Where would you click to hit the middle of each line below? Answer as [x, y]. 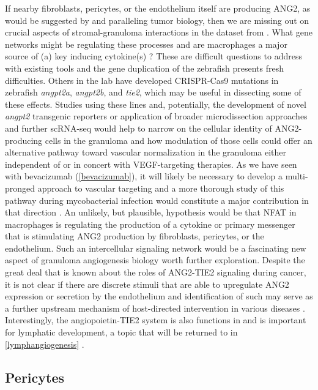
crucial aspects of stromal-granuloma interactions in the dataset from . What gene [159, 32]
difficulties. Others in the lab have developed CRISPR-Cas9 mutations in [142, 80]
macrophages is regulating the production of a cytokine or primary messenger [150, 224]
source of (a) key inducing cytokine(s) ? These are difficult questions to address [153, 56]
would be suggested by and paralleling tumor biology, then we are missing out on [157, 20]
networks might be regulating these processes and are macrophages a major [146, 44]
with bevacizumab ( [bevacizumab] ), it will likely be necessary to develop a [144, 176]
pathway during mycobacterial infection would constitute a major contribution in [157, 200]
